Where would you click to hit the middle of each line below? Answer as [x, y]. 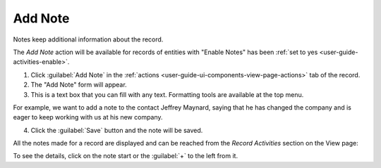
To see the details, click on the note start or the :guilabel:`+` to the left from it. [126, 156]
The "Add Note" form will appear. [79, 85]
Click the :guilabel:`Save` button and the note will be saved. [117, 130]
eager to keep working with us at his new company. [88, 117]
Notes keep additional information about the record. [88, 39]
